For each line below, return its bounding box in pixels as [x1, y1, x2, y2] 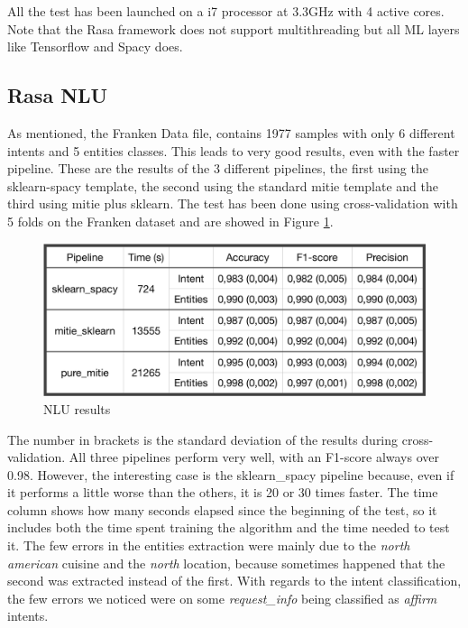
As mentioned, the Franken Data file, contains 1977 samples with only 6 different [7, 123, 455, 142]
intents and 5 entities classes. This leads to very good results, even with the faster [7, 141, 460, 160]
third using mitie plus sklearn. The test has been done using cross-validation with [7, 194, 458, 213]
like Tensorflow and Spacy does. [7, 37, 183, 56]
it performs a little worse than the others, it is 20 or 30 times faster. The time [7, 483, 438, 502]
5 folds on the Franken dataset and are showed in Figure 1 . [7, 211, 334, 230]
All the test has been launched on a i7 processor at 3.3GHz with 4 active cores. [7, 2, 445, 20]
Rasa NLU [7, 81, 108, 109]
